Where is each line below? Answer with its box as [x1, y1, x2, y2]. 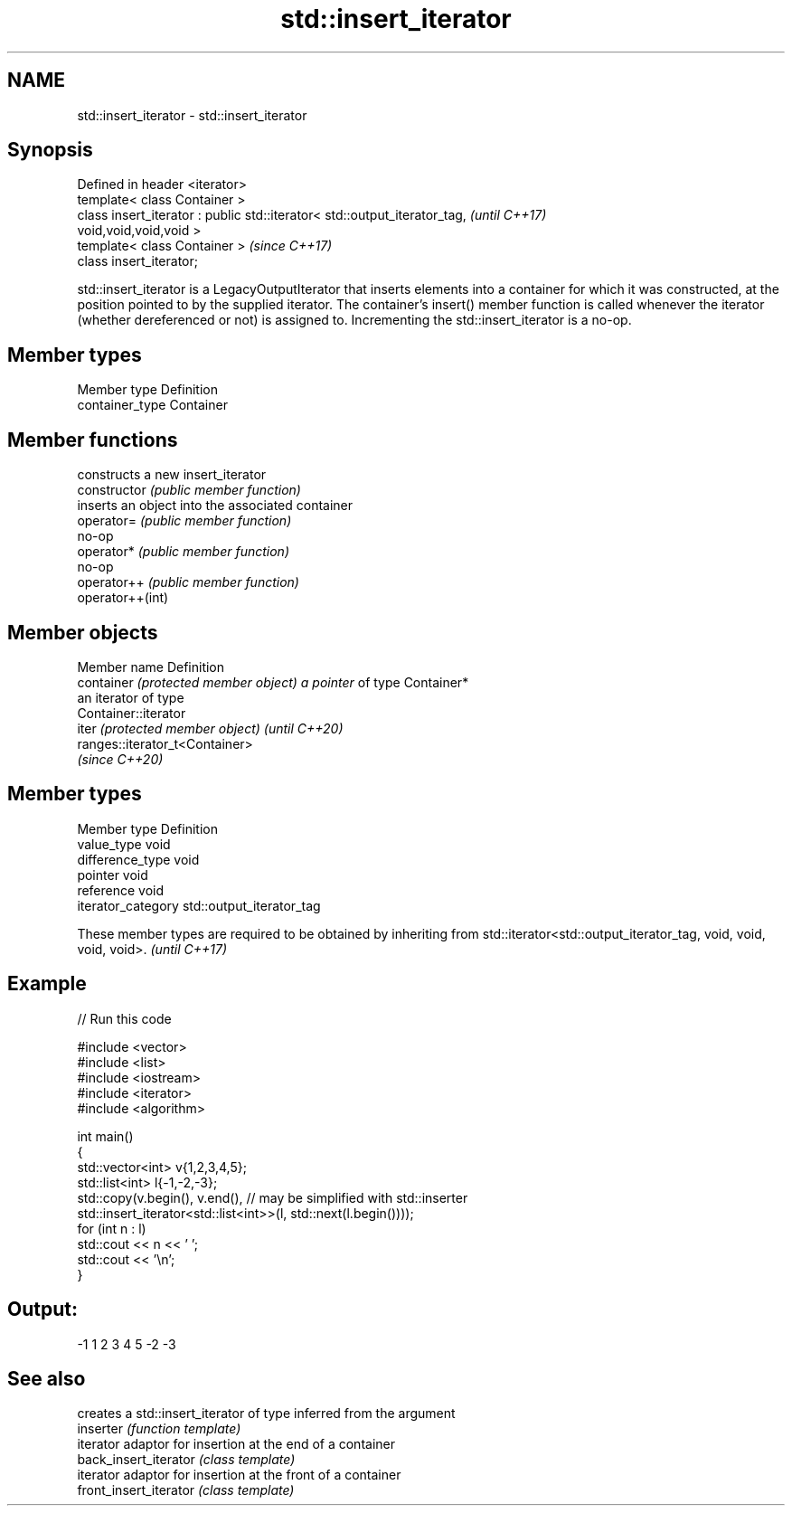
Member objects [7, 620, 158, 644]
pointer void [77, 866, 148, 883]
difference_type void [77, 851, 200, 867]
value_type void [77, 836, 171, 852]
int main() [77, 1128, 134, 1144]
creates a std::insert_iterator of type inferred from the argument [77, 1405, 456, 1422]
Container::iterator [77, 704, 186, 721]
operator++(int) [77, 590, 169, 606]
